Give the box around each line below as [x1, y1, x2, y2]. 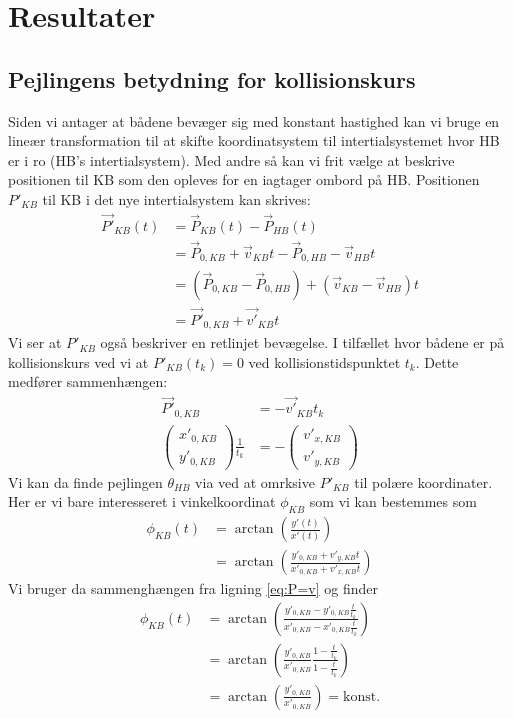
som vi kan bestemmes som [309, 491, 477, 512]
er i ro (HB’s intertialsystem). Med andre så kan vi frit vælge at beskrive [8, 149, 455, 170]
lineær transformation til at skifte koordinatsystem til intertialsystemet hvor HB [8, 130, 500, 151]
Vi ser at [8, 332, 62, 353]
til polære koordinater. [354, 471, 493, 492]
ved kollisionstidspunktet [248, 351, 401, 372]
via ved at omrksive [195, 471, 315, 492]
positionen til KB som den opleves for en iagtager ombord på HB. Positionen [8, 169, 480, 190]
